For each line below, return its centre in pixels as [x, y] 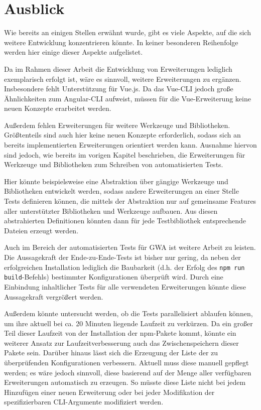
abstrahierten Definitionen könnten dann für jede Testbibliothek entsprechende [125, 221]
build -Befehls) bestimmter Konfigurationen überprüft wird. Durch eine [114, 277]
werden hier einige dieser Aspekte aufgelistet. [74, 52]
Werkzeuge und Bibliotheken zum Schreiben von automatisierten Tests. [114, 164]
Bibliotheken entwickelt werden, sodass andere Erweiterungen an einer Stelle [121, 191]
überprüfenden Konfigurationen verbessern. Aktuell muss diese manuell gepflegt [126, 363]
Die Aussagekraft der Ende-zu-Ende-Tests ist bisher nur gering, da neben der [122, 257]
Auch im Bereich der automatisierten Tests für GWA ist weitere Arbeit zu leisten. [130, 247]
